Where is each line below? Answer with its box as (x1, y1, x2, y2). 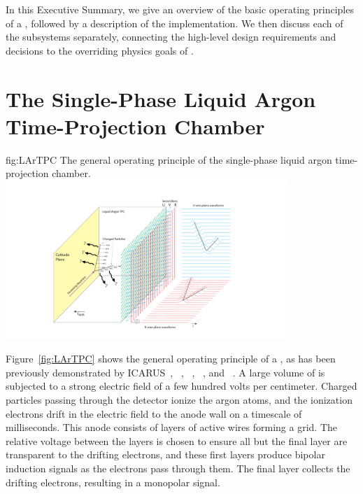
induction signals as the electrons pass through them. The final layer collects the (6, 461, 350, 475)
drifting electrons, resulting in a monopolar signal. (6, 474, 220, 489)
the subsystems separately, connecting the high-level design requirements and (6, 29, 336, 44)
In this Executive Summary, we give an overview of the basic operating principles (6, 2, 354, 16)
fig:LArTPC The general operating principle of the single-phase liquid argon (6, 152, 332, 167)
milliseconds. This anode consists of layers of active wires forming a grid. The (6, 420, 338, 435)
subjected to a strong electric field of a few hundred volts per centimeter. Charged (6, 379, 357, 393)
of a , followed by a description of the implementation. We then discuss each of (6, 15, 343, 30)
